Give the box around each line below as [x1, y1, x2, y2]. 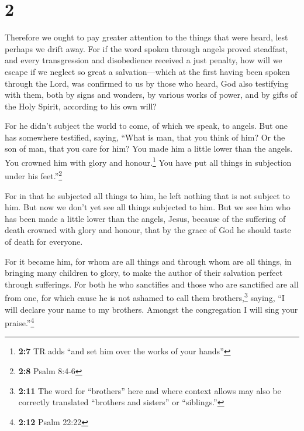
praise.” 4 [5, 315, 34, 329]
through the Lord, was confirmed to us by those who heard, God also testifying [5, 77, 289, 89]
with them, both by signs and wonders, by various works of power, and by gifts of [5, 88, 298, 101]
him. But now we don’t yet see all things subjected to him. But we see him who [5, 201, 291, 213]
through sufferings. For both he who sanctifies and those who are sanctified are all [5, 278, 299, 290]
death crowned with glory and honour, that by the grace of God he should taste [5, 224, 291, 236]
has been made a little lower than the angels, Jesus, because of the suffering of [5, 212, 286, 224]
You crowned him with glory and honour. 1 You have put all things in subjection [5, 155, 292, 168]
